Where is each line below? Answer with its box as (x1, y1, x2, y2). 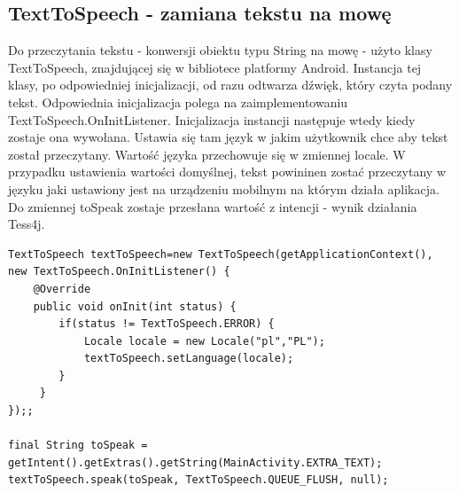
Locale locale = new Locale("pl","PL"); (83, 334, 325, 348)
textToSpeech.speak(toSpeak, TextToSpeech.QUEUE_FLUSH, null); (8, 473, 389, 487)
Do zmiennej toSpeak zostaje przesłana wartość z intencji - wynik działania (8, 197, 417, 215)
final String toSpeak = (8, 439, 148, 452)
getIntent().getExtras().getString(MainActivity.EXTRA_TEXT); (8, 456, 383, 469)
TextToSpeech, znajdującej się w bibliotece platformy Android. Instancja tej (8, 58, 422, 76)
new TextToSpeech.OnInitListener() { (8, 265, 230, 278)
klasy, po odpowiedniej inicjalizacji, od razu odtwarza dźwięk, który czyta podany (8, 75, 453, 94)
